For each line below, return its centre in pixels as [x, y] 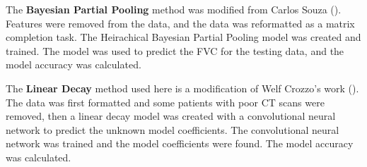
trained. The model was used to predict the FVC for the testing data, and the [175, 50]
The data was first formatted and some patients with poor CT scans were [165, 102]
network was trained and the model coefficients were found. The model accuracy [180, 143]
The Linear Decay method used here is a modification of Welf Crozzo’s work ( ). [182, 88]
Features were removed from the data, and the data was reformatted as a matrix [180, 23]
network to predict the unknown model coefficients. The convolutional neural [173, 129]
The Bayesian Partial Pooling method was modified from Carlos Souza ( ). [174, 9]
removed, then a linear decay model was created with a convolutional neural [171, 116]
